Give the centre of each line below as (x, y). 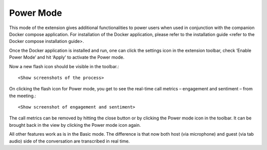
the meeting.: (23, 96)
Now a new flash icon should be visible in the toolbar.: (64, 66)
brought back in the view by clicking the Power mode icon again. (75, 125)
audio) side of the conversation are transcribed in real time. (69, 141)
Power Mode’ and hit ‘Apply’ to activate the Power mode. (67, 57)
